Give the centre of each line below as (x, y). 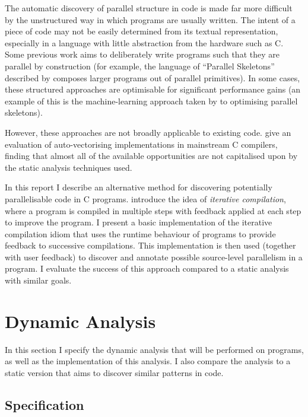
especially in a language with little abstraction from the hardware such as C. (144, 42)
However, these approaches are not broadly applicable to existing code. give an (148, 132)
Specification (45, 404)
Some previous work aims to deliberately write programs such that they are (142, 54)
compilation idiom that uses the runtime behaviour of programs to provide (140, 233)
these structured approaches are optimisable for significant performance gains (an (153, 89)
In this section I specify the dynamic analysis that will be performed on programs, (154, 349)
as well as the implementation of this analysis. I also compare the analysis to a (148, 361)
